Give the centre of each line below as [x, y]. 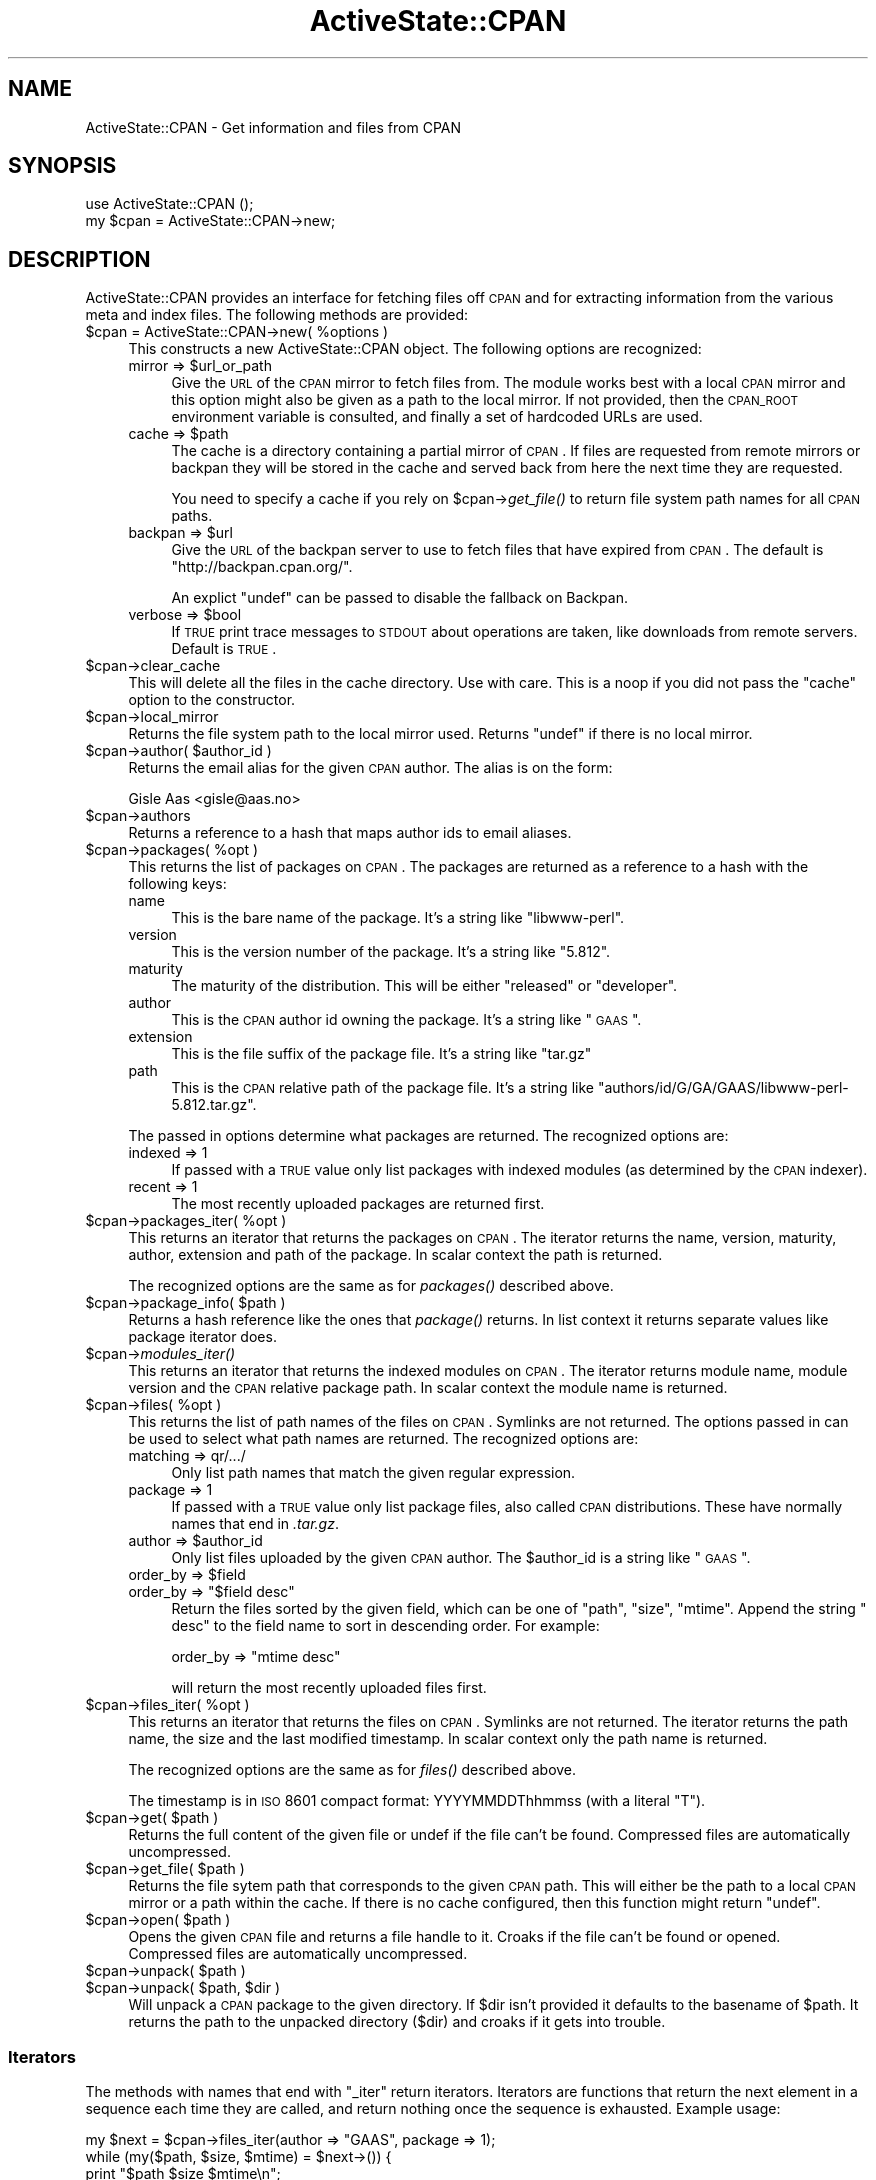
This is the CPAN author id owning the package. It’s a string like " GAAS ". [406, 1020]
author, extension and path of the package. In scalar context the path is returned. [395, 1255]
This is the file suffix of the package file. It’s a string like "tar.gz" [381, 1054]
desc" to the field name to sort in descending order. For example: [385, 1626]
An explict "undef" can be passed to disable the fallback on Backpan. [399, 598]
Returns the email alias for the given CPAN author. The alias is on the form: [370, 768]
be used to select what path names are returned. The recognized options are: [383, 1439]
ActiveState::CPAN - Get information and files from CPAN [273, 127]
